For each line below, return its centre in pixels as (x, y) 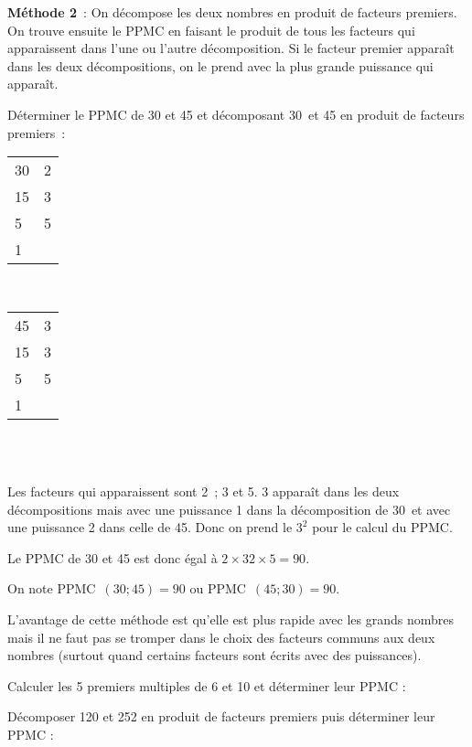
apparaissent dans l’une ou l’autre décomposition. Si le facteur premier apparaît (231, 48)
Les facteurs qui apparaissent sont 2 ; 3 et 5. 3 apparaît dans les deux (204, 491)
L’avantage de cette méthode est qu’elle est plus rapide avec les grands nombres (231, 619)
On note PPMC (52, 588)
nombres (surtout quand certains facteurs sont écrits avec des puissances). (215, 655)
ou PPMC (218, 588)
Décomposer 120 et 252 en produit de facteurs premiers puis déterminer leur (221, 716)
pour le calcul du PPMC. (382, 527)
